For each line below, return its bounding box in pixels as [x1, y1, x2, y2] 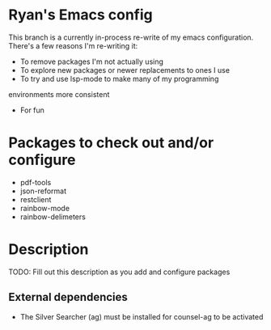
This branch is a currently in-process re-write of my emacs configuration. [8, 32, 254, 42]
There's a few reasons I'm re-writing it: [8, 40, 138, 50]
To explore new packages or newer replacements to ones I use [19, 65, 231, 74]
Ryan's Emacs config [8, 6, 153, 24]
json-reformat [19, 186, 67, 196]
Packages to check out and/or [8, 133, 214, 152]
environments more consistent [8, 89, 110, 99]
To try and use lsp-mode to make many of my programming [19, 74, 219, 83]
